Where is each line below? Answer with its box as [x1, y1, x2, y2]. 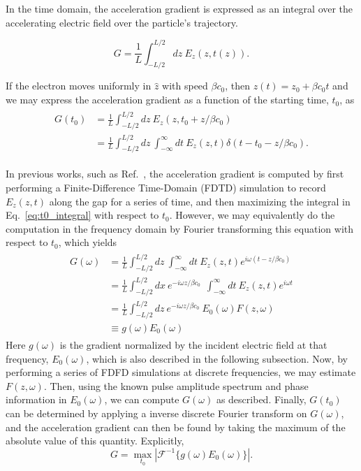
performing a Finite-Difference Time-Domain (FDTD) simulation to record [6, 180, 326, 194]
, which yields [58, 235, 117, 249]
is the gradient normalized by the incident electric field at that [59, 337, 327, 352]
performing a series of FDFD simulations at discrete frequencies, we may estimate [6, 365, 356, 379]
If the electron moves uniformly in [6, 78, 152, 93]
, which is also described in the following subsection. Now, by [86, 351, 348, 365]
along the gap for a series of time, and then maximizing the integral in [49, 194, 351, 208]
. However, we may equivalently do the [169, 208, 335, 222]
